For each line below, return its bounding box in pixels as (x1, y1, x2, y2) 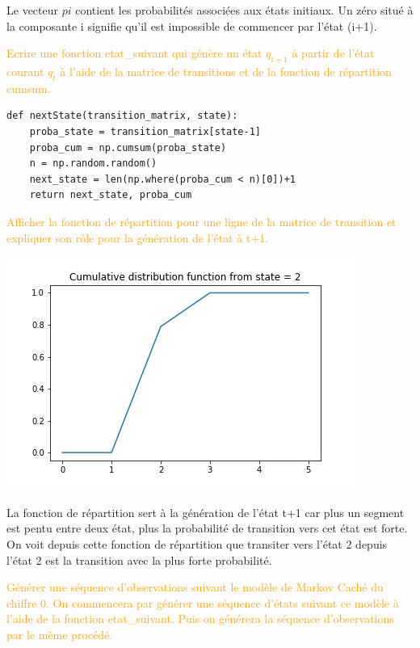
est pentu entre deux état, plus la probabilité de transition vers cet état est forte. (6, 520, 408, 536)
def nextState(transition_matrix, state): (6, 110, 238, 122)
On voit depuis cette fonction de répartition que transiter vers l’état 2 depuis (6, 535, 388, 552)
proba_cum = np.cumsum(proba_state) (29, 141, 227, 154)
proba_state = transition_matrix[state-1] (29, 125, 261, 137)
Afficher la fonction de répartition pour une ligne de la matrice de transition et (6, 212, 397, 229)
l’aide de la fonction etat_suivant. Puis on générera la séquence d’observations (6, 610, 394, 627)
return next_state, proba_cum (29, 189, 192, 201)
